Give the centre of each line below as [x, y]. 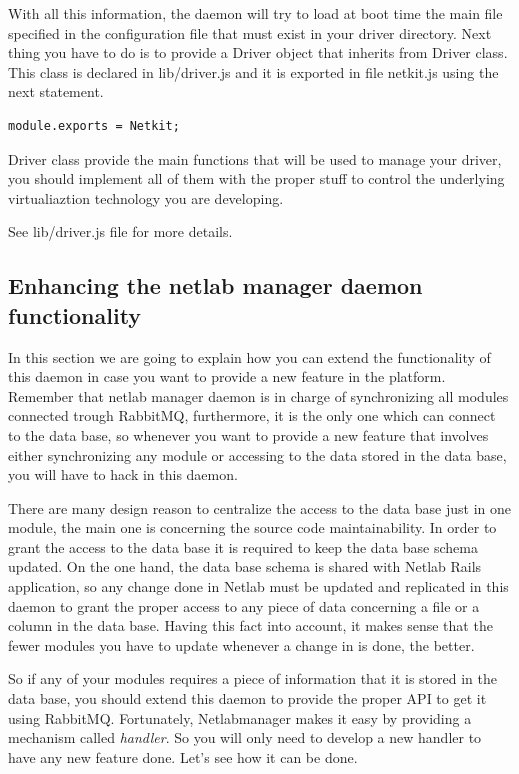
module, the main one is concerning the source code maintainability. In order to [252, 527]
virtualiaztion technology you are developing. [146, 197]
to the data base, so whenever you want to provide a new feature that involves [248, 434]
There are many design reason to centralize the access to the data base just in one [259, 507]
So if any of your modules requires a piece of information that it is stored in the [252, 678]
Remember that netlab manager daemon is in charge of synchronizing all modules [258, 395]
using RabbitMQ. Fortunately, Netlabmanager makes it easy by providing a [240, 717]
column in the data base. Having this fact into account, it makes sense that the [250, 625]
